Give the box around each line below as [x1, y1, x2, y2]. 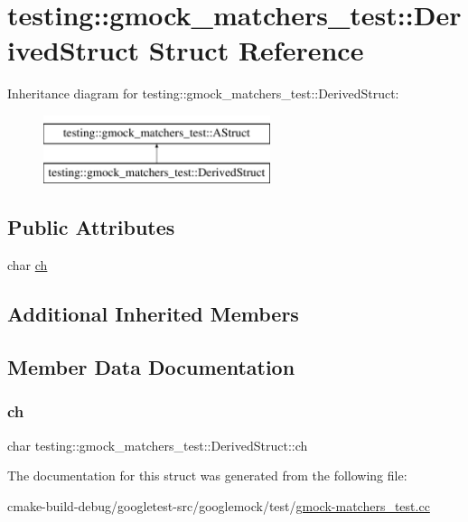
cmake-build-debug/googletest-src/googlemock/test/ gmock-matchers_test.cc [7, 496, 430, 515]
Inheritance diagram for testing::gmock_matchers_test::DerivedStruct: [7, 84, 399, 103]
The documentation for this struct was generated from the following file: [7, 466, 407, 485]
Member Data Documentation [7, 353, 295, 381]
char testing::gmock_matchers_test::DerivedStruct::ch [7, 435, 308, 454]
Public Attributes [7, 213, 175, 241]
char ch [7, 256, 48, 275]
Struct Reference [148, 32, 364, 69]
